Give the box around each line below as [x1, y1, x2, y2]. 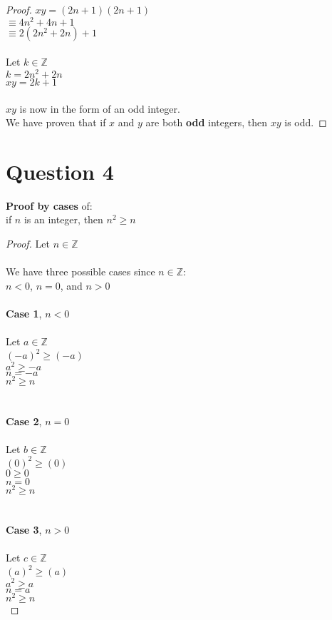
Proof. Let [6, 236, 50, 251]
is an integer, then [24, 212, 103, 227]
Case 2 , [6, 413, 42, 428]
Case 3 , [6, 522, 42, 537]
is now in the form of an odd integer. [19, 101, 180, 116]
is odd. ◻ [284, 115, 327, 130]
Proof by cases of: [6, 198, 93, 213]
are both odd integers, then [145, 115, 268, 130]
